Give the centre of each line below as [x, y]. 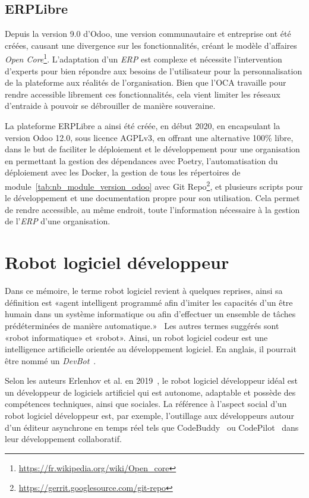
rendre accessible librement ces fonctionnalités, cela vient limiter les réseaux [143, 94]
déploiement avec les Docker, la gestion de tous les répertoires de [123, 172]
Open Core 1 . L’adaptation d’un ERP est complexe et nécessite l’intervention [144, 58]
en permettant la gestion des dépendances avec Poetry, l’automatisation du [141, 160]
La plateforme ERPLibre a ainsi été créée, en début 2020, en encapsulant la [143, 126]
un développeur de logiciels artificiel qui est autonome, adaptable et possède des [150, 392]
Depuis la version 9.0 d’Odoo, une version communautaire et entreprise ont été [148, 34]
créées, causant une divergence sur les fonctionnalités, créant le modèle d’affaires [151, 45]
